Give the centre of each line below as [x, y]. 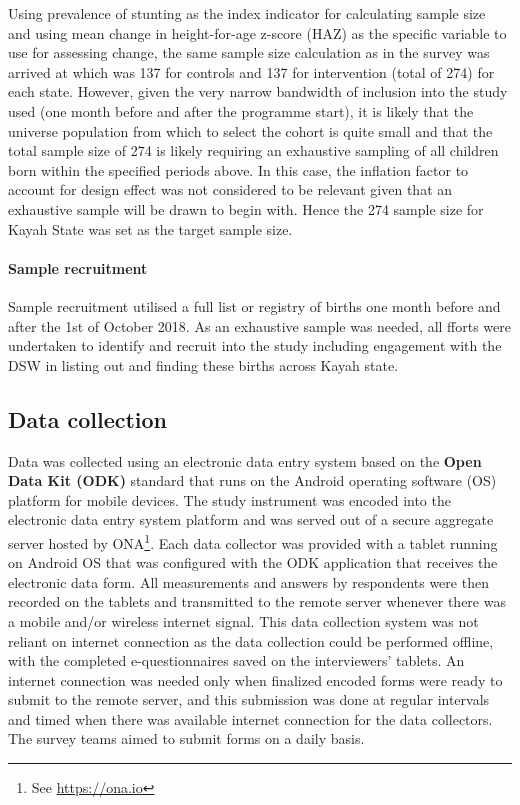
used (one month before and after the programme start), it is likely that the [241, 110]
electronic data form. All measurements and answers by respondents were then [248, 581]
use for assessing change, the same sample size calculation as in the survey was [249, 52]
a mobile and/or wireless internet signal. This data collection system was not [243, 620]
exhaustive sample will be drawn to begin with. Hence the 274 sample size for [246, 208]
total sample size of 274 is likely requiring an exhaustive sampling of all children [253, 150]
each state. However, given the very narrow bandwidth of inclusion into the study [258, 91]
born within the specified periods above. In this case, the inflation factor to [238, 169]
